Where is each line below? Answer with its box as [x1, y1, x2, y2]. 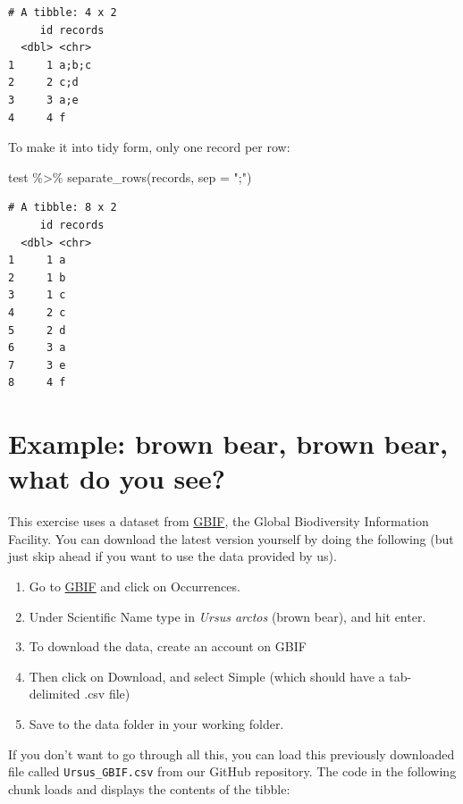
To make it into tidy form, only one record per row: [8, 138, 290, 156]
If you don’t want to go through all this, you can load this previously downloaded [8, 744, 455, 763]
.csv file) [84, 684, 130, 703]
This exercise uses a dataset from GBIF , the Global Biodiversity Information [8, 512, 429, 531]
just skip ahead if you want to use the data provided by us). [8, 547, 337, 565]
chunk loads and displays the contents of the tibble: [8, 779, 290, 798]
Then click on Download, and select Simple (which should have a [29, 666, 385, 685]
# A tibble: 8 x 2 [8, 201, 117, 214]
